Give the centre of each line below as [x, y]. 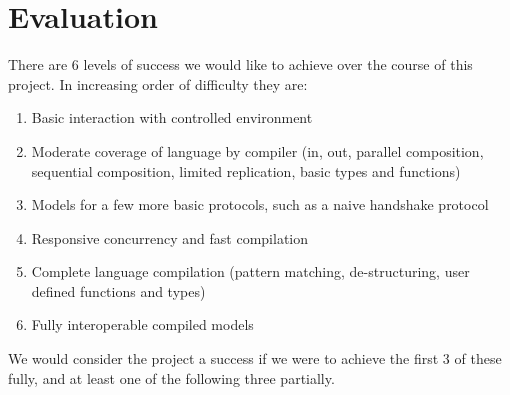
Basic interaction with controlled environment [172, 117]
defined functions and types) [118, 290]
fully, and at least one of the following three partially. [171, 377]
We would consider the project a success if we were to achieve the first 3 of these [255, 358]
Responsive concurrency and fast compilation [170, 237]
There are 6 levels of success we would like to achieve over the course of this [240, 64]
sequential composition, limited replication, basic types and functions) [246, 170]
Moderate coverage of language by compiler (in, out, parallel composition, [257, 150]
